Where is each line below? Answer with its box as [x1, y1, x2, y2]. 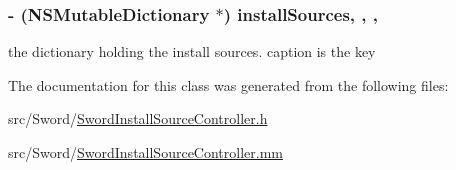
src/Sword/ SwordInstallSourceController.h [8, 108, 268, 129]
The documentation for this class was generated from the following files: [8, 74, 449, 95]
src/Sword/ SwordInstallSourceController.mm [8, 142, 283, 162]
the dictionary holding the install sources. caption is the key [8, 41, 376, 62]
